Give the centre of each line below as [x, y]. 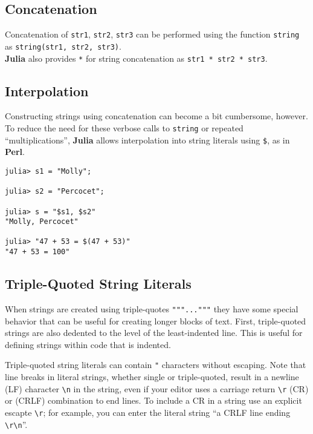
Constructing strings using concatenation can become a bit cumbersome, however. [156, 116]
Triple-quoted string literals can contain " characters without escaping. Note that [156, 365]
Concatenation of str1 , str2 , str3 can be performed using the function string [152, 34]
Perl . [15, 152]
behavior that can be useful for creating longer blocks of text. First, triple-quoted [156, 321]
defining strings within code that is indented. [88, 344]
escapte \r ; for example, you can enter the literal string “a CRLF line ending [148, 412]
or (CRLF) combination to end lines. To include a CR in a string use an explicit [153, 400]
